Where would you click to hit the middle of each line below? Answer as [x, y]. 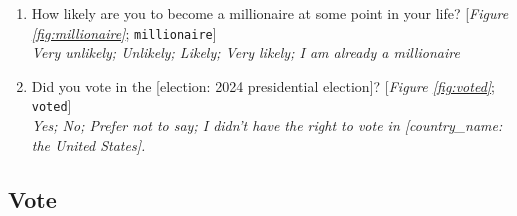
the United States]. [88, 144]
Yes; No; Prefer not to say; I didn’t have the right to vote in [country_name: [267, 125]
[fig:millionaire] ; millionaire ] [124, 32]
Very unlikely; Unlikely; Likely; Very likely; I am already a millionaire [245, 52]
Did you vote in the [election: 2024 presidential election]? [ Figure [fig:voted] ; [263, 85]
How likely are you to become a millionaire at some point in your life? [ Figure [270, 13]
